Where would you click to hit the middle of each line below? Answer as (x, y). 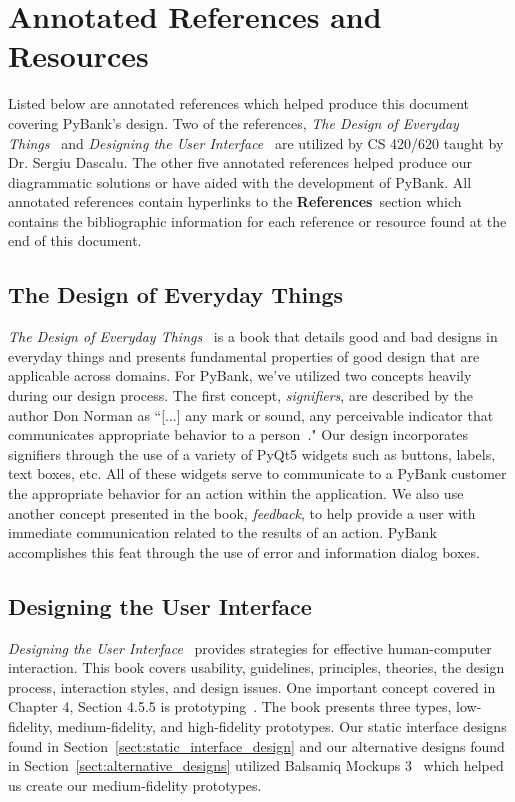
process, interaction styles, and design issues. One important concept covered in (252, 686)
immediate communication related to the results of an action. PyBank (222, 532)
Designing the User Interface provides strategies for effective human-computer (250, 647)
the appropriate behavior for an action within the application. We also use (236, 493)
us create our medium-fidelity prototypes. (135, 784)
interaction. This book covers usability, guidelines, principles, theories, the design (256, 667)
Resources (78, 55)
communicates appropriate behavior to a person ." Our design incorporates (238, 434)
